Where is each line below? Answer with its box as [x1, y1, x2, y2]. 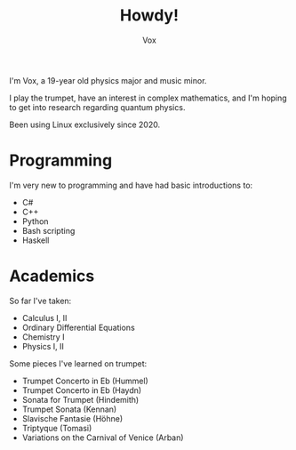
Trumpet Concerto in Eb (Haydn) [21, 384, 142, 396]
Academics [9, 266, 95, 286]
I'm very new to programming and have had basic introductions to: [9, 180, 253, 190]
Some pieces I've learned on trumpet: [9, 358, 148, 369]
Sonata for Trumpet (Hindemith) [21, 394, 140, 405]
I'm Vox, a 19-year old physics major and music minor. [9, 75, 207, 85]
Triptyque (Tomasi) [21, 422, 92, 433]
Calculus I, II [21, 312, 68, 323]
